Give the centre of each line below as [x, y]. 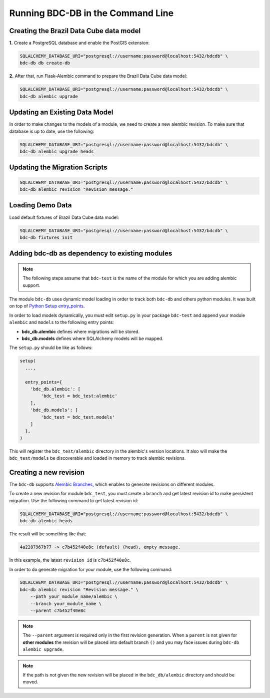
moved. [30, 682]
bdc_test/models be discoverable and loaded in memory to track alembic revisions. [97, 458]
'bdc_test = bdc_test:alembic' [79, 396]
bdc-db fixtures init [46, 237]
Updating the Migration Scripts [58, 167]
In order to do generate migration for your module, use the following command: [91, 569]
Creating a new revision [47, 472]
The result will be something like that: [48, 534]
